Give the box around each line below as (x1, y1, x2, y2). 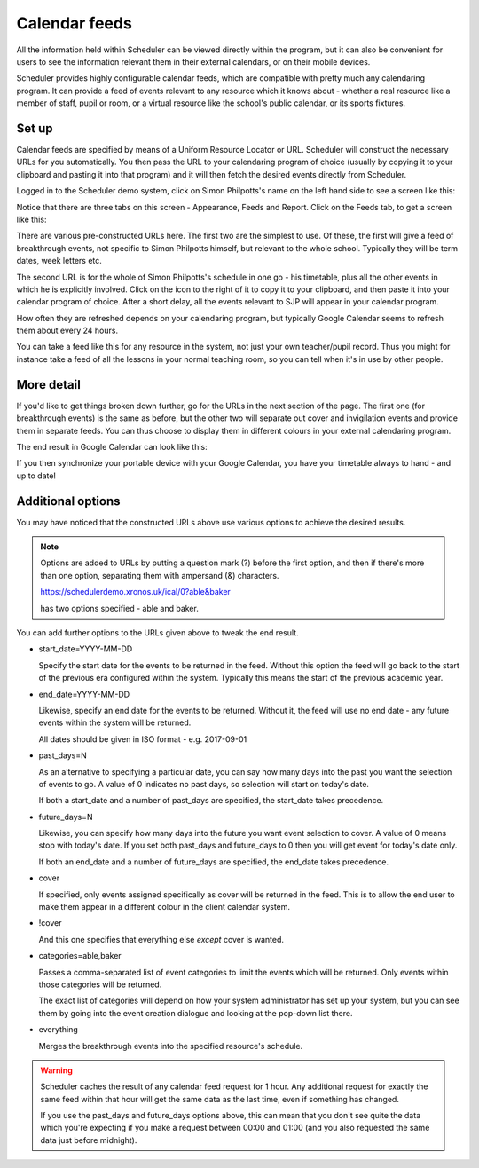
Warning (40, 1065, 73, 1076)
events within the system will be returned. (38, 717, 192, 728)
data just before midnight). (40, 1134, 137, 1145)
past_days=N (38, 750, 88, 761)
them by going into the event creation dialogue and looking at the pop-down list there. (38, 1007, 353, 1018)
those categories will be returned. (38, 979, 162, 990)
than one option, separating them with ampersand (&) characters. (40, 570, 279, 580)
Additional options (16, 493, 121, 509)
